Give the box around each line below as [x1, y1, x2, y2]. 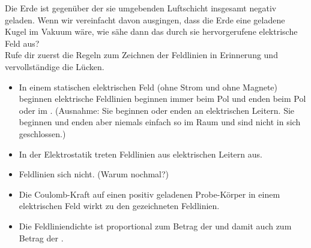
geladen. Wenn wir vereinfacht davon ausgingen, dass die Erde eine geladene [5, 13, 285, 26]
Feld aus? [5, 37, 40, 49]
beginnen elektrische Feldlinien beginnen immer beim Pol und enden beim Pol [19, 92, 306, 105]
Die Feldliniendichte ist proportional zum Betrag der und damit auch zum [19, 219, 292, 232]
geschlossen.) [19, 127, 66, 140]
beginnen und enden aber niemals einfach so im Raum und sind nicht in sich [19, 116, 301, 128]
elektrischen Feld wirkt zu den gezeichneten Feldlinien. [19, 199, 220, 212]
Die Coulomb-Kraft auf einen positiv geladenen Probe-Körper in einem [19, 187, 280, 200]
